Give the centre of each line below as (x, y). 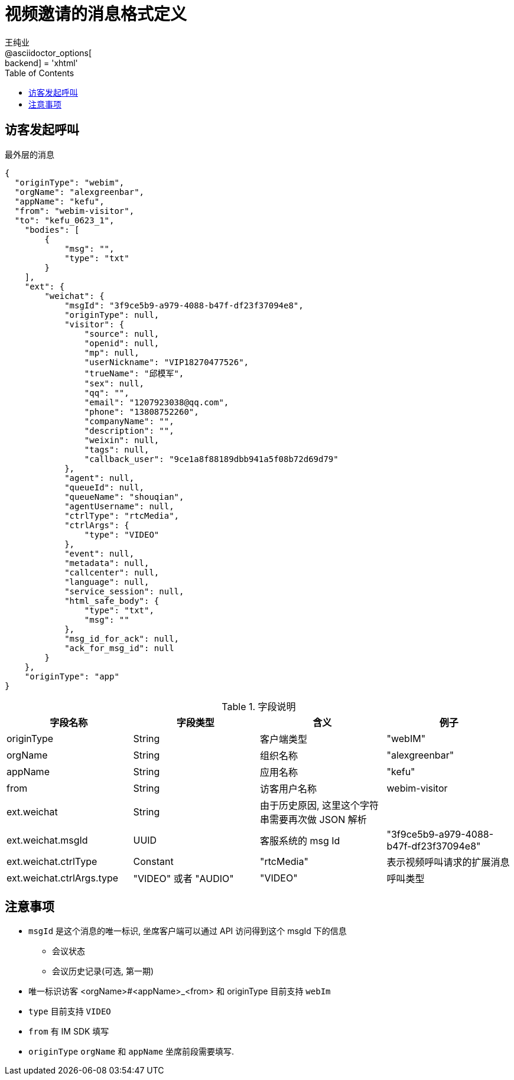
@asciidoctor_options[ (48, 53)
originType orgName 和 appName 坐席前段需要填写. (131, 1052)
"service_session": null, (124, 591)
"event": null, (100, 553)
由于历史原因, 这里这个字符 (320, 805)
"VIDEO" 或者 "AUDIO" (183, 878)
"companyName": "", (129, 421)
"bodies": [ (52, 230)
